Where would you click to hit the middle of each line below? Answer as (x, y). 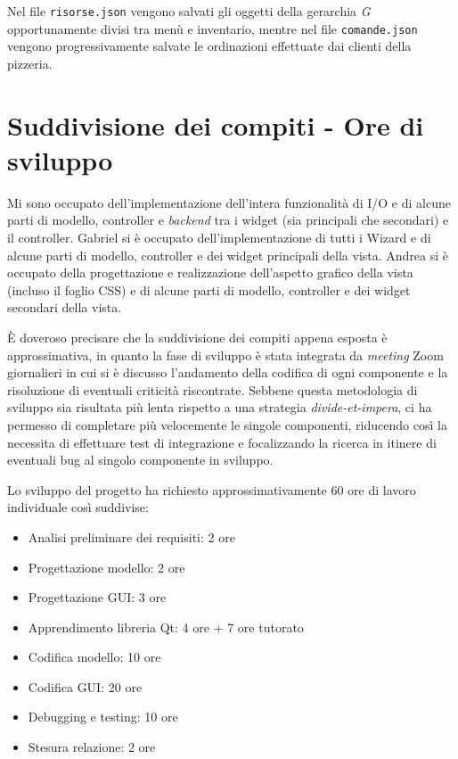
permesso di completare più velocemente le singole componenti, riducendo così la (227, 424)
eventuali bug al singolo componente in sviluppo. (140, 460)
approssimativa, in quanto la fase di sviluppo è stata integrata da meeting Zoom (225, 355)
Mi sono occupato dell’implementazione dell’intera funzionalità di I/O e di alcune (229, 202)
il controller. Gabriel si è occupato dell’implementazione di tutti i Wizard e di (219, 237)
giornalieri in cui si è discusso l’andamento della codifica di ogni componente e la (228, 372)
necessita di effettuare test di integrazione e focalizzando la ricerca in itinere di (222, 442)
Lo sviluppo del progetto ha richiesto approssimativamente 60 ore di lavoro (212, 489)
